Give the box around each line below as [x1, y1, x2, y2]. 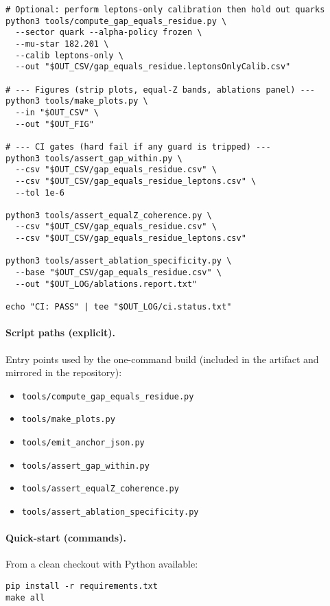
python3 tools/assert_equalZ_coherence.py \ [5, 210, 212, 220]
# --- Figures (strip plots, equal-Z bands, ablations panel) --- [5, 84, 316, 95]
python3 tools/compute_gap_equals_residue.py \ [5, 16, 227, 26]
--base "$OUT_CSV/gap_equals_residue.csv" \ [15, 268, 222, 278]
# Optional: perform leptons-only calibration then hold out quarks [5, 5, 325, 14]
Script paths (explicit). [5, 325, 116, 340]
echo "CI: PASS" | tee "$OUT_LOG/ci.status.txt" [5, 302, 232, 312]
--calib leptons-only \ [15, 50, 123, 60]
